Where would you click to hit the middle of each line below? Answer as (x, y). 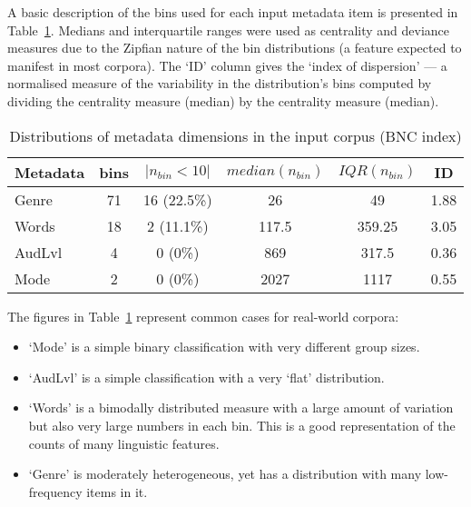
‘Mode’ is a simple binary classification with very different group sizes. (224, 347)
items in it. (117, 491)
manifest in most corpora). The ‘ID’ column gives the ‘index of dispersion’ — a (227, 65)
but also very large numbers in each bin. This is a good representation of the (242, 425)
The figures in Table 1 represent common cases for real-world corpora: (203, 316)
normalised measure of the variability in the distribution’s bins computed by (220, 83)
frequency (55, 491)
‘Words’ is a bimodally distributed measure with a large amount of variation (241, 408)
